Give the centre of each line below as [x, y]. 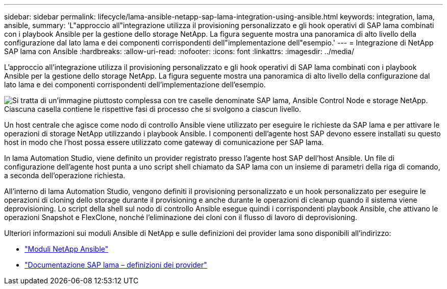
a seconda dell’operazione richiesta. [65, 175]
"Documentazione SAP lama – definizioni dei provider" [116, 265]
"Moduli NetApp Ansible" [67, 249]
